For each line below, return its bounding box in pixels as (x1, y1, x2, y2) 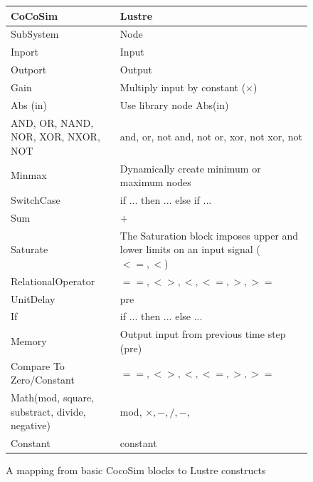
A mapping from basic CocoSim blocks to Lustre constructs (6, 463, 266, 478)
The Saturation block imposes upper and (120, 227, 299, 242)
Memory (11, 334, 47, 349)
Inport (11, 44, 38, 59)
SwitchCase (11, 193, 60, 207)
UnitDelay (11, 291, 55, 306)
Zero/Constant (11, 372, 75, 387)
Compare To (11, 358, 65, 373)
